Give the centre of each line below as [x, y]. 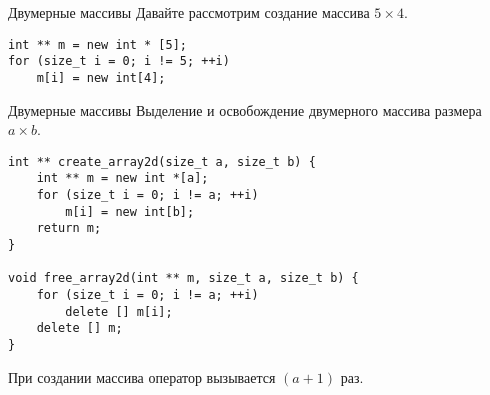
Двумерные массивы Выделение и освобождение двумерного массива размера [245, 109]
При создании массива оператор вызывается [142, 376]
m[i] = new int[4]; [101, 77]
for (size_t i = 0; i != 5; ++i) [119, 61]
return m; [69, 228]
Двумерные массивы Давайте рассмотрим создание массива [189, 12]
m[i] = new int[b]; [130, 211]
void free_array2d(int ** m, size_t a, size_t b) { [183, 278]
